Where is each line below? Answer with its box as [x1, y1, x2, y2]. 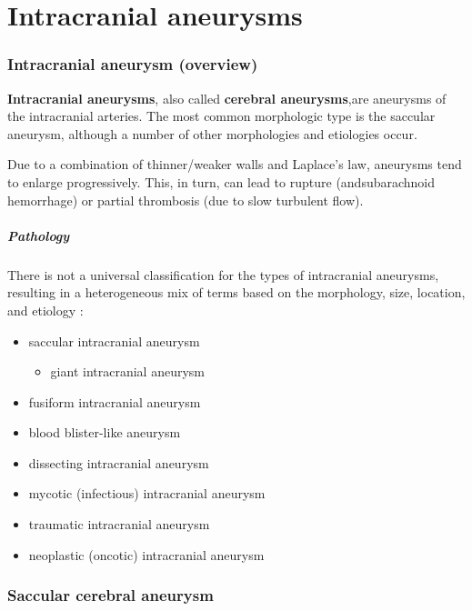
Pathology [7, 225, 70, 245]
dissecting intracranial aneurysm [28, 453, 209, 472]
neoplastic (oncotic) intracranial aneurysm [28, 545, 265, 564]
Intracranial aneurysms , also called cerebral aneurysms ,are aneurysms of [7, 88, 447, 107]
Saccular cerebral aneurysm [7, 584, 214, 606]
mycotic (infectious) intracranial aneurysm [28, 484, 266, 503]
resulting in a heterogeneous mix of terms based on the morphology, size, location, [7, 283, 466, 302]
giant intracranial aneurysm [50, 362, 205, 381]
